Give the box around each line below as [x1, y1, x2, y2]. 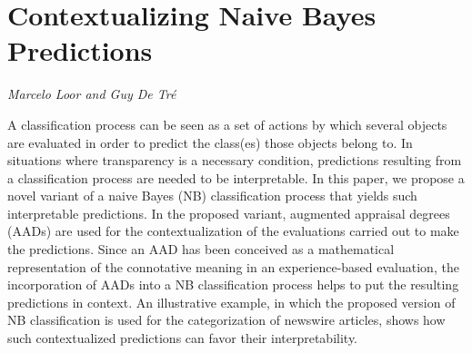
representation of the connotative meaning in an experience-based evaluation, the [7, 257, 459, 276]
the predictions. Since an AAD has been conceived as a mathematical [7, 240, 395, 259]
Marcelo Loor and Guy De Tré [7, 84, 176, 103]
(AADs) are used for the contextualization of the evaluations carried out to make [7, 221, 459, 240]
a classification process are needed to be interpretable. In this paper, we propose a [7, 168, 465, 187]
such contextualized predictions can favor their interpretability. [7, 328, 357, 348]
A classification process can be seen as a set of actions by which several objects [7, 114, 447, 133]
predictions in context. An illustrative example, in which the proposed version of [7, 292, 456, 311]
